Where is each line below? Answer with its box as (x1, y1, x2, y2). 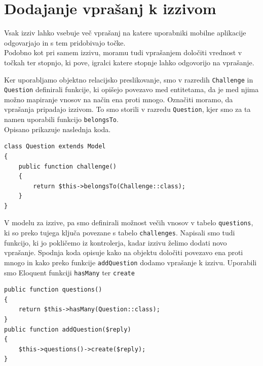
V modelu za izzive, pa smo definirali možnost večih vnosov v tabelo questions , (4, 217, 253, 228)
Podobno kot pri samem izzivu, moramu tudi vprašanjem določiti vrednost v (4, 47, 242, 58)
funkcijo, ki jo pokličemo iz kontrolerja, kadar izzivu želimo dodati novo (4, 237, 227, 248)
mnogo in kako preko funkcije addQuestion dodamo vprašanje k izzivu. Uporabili (4, 257, 257, 267)
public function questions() (4, 286, 102, 294)
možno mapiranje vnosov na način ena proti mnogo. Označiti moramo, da (4, 94, 233, 104)
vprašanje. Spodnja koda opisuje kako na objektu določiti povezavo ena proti (4, 247, 243, 258)
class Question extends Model (4, 143, 106, 150)
